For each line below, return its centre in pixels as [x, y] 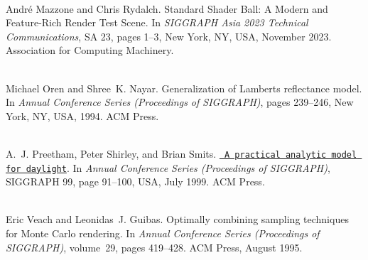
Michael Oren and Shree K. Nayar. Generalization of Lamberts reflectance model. [184, 88]
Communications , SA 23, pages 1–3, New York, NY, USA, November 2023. [169, 36]
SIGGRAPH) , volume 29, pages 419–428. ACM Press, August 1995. [154, 247]
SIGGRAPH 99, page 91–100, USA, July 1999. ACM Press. [135, 182]
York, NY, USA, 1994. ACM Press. [82, 115]
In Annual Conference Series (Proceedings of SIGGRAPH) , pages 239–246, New [180, 102]
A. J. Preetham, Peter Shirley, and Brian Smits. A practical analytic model [182, 153]
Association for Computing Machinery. [90, 50]
